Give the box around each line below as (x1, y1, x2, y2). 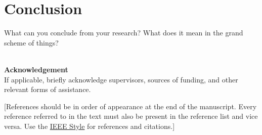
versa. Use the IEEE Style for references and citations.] (4, 120, 175, 131)
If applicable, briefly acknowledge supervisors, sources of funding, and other (4, 74, 238, 84)
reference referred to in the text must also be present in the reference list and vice (4, 111, 258, 121)
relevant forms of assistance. (4, 84, 91, 95)
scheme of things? (4, 37, 59, 48)
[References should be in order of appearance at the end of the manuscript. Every (4, 101, 257, 111)
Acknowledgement (4, 64, 68, 74)
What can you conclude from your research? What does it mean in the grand (4, 27, 243, 38)
